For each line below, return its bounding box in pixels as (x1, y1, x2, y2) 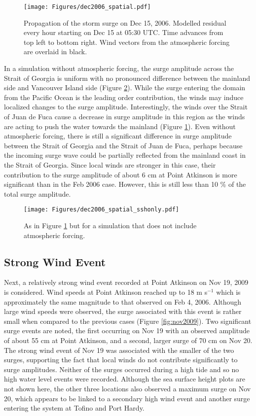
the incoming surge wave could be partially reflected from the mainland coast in (4, 150, 246, 160)
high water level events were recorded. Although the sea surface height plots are (4, 374, 245, 384)
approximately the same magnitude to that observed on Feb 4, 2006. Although (4, 296, 242, 307)
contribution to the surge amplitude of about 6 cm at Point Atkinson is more (4, 169, 237, 179)
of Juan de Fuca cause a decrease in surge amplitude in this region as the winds (4, 111, 245, 121)
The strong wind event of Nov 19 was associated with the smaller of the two (4, 345, 234, 355)
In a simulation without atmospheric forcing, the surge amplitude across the (4, 63, 234, 73)
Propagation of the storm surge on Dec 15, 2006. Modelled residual (24, 17, 226, 28)
